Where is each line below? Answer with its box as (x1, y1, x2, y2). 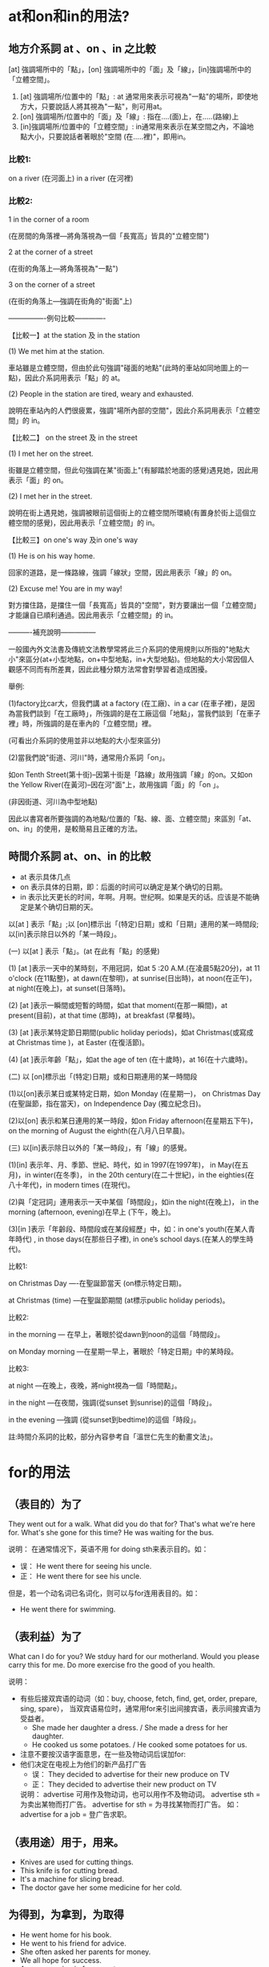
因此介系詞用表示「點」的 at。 (25, 372, 125, 382)
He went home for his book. (19, 1929, 112, 1939)
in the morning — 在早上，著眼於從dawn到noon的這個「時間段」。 (8, 1330, 225, 1339)
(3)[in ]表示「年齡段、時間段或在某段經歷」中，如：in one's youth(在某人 (8, 1225, 248, 1234)
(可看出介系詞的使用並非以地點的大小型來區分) (8, 735, 162, 745)
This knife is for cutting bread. (19, 1866, 120, 1876)
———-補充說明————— (8, 627, 96, 636)
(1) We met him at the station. (8, 346, 105, 356)
